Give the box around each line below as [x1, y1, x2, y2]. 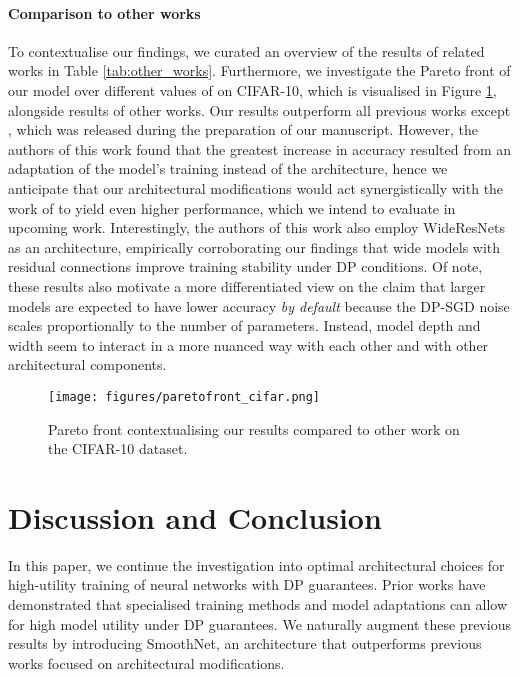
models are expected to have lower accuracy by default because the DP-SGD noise [8, 295, 510, 316]
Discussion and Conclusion [8, 496, 382, 537]
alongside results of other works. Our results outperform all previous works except [8, 99, 511, 120]
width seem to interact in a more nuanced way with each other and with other [8, 334, 489, 355]
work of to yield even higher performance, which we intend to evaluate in [8, 197, 456, 218]
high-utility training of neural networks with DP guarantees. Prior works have [8, 574, 486, 595]
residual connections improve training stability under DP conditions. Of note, [8, 256, 483, 277]
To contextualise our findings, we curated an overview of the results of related [8, 40, 485, 61]
